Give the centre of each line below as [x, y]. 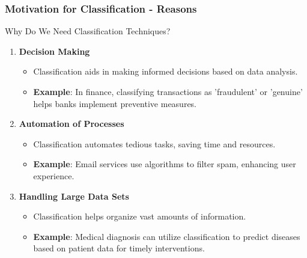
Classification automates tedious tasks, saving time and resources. [154, 143]
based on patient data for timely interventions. [119, 248]
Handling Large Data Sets [74, 196]
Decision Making [54, 51]
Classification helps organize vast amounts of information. [140, 216]
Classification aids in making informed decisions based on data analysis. [166, 71]
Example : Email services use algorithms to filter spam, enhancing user [165, 164]
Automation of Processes [71, 124]
